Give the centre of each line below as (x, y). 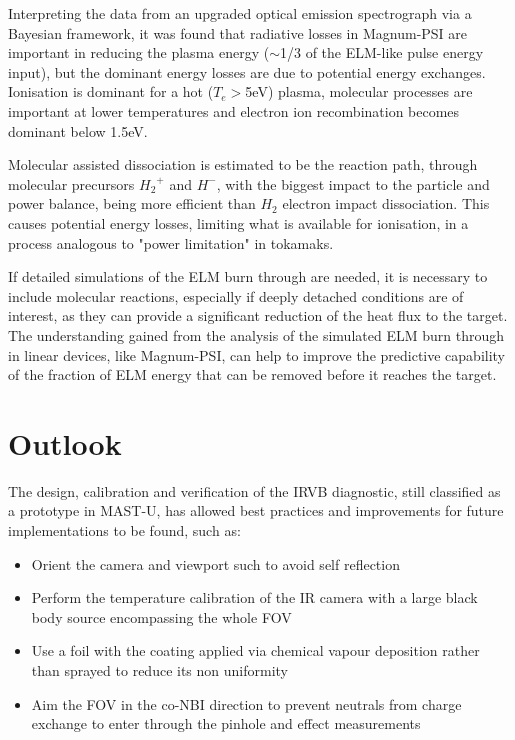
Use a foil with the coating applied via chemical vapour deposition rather (255, 650)
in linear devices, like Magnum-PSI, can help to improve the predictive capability (257, 354)
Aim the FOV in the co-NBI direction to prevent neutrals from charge (246, 703)
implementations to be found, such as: (124, 530)
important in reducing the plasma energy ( (139, 52)
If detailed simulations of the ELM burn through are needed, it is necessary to (248, 276)
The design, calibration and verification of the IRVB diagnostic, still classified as (254, 490)
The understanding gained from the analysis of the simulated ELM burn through (256, 334)
